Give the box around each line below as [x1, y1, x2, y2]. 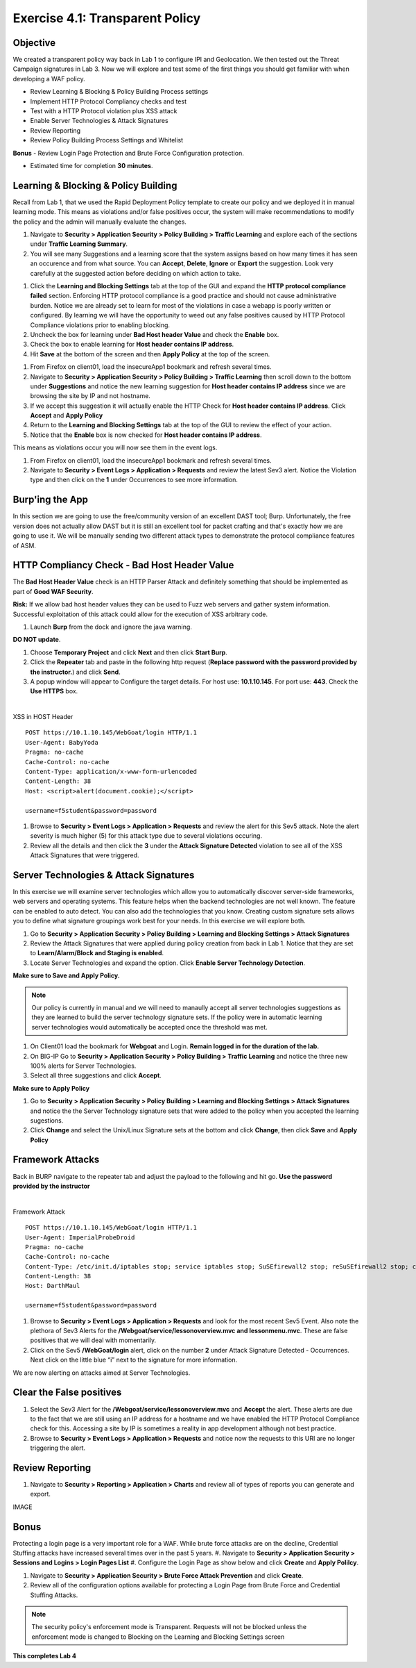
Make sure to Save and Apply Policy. [12, 971, 121, 980]
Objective [12, 37, 56, 49]
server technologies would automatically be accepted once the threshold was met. [31, 1023, 268, 1031]
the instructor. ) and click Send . [30, 668, 121, 676]
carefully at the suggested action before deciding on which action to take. [30, 269, 241, 277]
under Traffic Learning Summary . [30, 240, 128, 248]
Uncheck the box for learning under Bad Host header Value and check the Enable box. [30, 330, 279, 338]
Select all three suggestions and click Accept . [30, 1071, 162, 1080]
